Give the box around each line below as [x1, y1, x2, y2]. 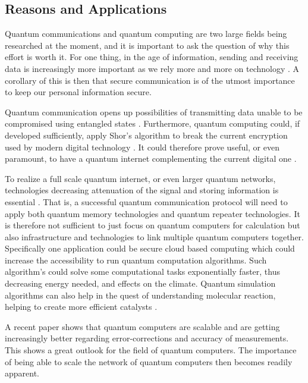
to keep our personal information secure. [5, 86, 152, 98]
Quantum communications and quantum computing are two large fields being [5, 27, 287, 40]
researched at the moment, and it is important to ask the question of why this [5, 39, 290, 51]
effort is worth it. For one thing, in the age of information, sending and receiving [5, 51, 298, 63]
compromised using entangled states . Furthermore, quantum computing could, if [5, 117, 300, 130]
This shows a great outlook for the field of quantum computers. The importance [5, 344, 297, 356]
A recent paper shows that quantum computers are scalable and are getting [5, 320, 280, 332]
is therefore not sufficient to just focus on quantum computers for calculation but [5, 219, 300, 231]
